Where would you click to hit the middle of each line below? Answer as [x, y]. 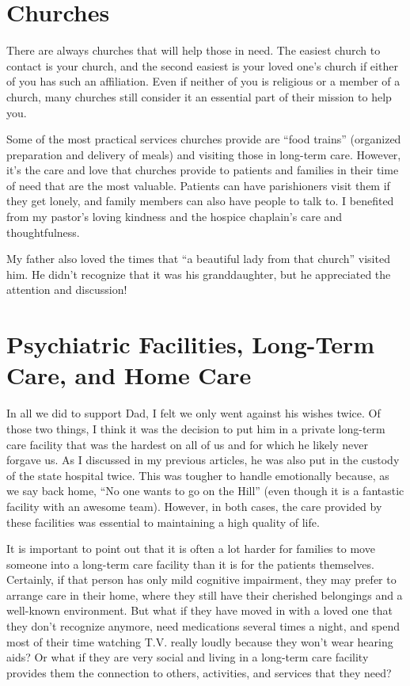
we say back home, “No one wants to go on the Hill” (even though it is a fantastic [205, 491]
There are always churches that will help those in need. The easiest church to [194, 50]
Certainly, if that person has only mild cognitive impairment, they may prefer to [201, 579]
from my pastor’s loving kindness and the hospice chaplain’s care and [175, 217]
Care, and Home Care [129, 375]
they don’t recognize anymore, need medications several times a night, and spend [203, 626]
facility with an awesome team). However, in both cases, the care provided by [194, 506]
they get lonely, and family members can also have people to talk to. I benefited [200, 201]
